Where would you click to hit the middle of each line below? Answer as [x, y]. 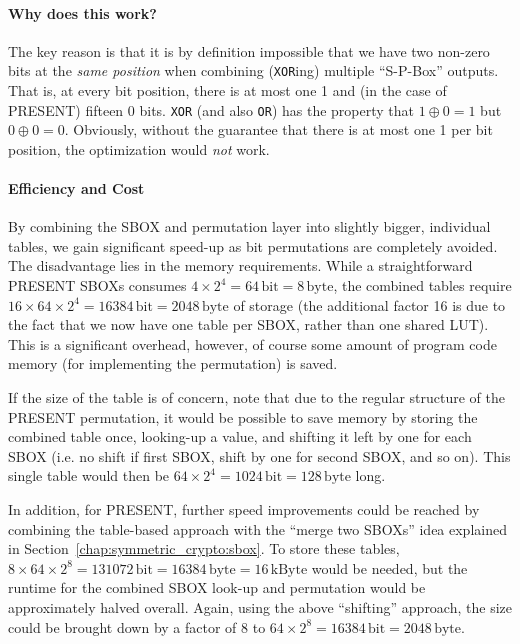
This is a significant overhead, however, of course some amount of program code [252, 343]
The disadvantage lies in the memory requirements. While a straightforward [240, 265]
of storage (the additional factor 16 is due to [369, 304]
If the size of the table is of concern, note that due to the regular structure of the [257, 397]
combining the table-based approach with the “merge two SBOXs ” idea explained [257, 528]
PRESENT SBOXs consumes [97, 285]
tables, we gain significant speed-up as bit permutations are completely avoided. [253, 245]
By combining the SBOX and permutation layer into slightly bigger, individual [249, 226]
